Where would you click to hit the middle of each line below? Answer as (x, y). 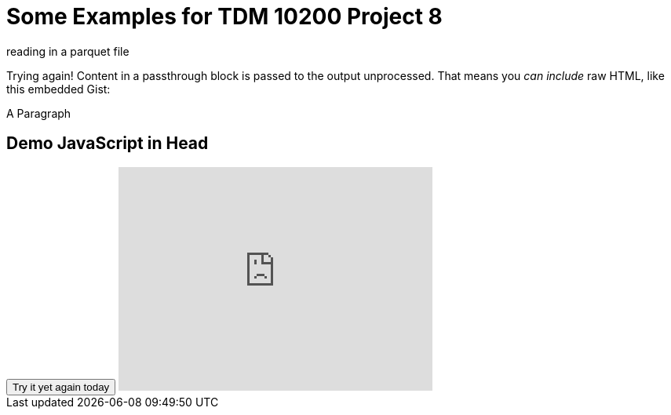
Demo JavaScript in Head (108, 144)
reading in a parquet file (68, 51)
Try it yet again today (61, 387)
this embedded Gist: (58, 89)
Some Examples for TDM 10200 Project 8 (224, 16)
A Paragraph (39, 113)
